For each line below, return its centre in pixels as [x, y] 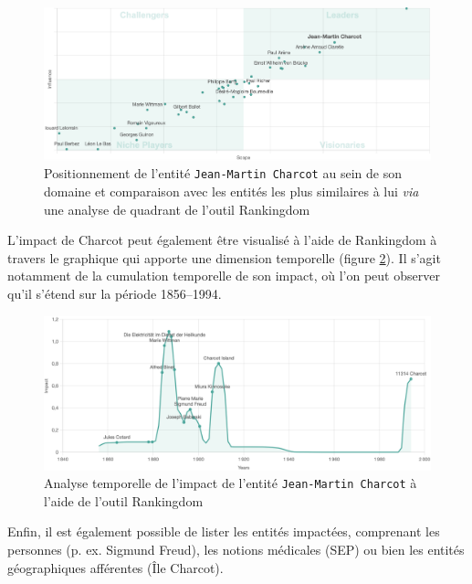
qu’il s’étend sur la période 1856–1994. [115, 294]
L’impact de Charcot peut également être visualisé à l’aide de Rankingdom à [222, 240]
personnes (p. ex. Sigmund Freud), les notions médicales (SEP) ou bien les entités [236, 550]
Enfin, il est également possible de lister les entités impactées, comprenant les [224, 531]
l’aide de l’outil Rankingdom [124, 500]
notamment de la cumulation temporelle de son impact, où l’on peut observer [224, 276]
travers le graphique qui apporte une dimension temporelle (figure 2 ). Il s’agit [224, 257]
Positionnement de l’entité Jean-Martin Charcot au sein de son [223, 173]
